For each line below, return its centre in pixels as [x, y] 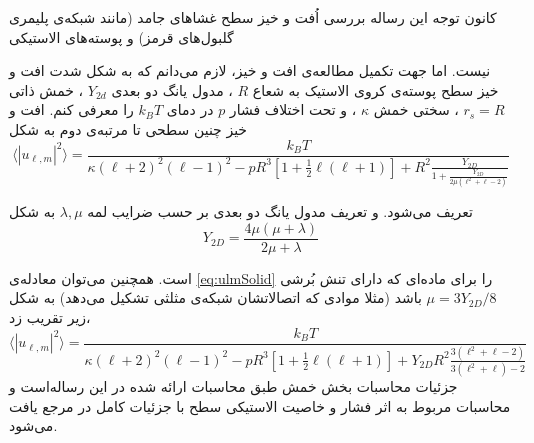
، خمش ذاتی [46, 89]
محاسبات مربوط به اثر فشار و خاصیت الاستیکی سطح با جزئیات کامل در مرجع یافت [260, 405]
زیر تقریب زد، [50, 317]
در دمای [190, 109]
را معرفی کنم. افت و [71, 109]
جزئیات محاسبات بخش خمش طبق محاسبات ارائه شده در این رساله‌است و [233, 386]
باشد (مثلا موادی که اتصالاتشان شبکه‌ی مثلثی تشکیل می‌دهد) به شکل [215, 297]
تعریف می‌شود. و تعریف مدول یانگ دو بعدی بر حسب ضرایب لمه [280, 211]
